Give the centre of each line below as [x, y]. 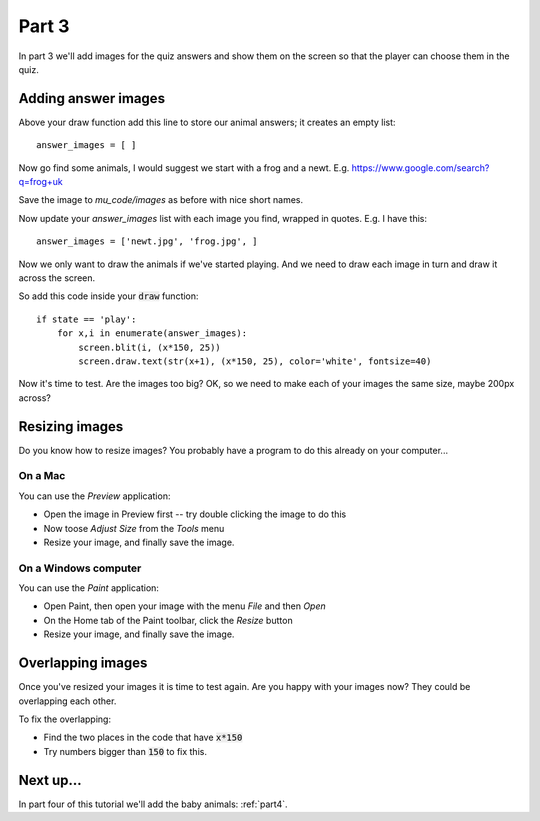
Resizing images [71, 426]
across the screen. [57, 277]
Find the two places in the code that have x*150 [143, 737]
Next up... [50, 780]
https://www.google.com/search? [420, 167]
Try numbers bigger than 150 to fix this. [125, 751]
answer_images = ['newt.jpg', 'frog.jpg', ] [147, 241]
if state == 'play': [86, 319]
